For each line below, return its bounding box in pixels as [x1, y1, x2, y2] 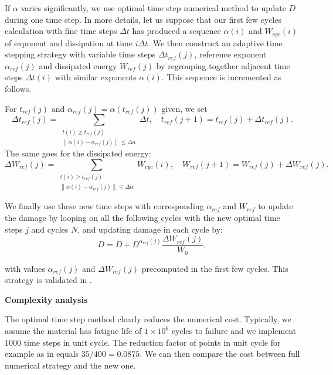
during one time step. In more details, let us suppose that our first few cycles [5, 13, 281, 25]
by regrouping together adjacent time [156, 59, 290, 71]
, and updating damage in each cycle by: [77, 223, 223, 235]
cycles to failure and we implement [171, 325, 297, 336]
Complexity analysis [5, 293, 88, 305]
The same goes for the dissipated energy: [5, 146, 151, 159]
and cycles [31, 223, 69, 235]
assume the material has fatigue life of [5, 325, 142, 336]
